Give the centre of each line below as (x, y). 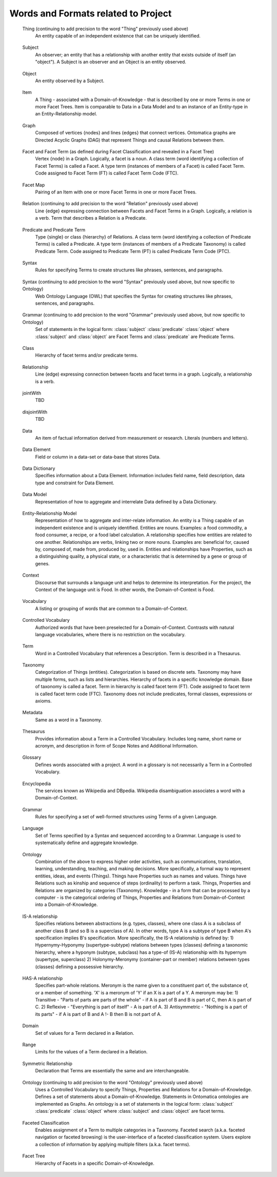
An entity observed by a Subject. (70, 81)
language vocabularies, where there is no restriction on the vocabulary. (110, 634)
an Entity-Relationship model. (66, 114)
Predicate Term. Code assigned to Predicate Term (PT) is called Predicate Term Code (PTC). (133, 251)
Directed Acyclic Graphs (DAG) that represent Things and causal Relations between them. (130, 140)
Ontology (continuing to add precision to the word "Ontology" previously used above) (113, 1082)
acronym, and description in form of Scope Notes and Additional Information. (117, 746)
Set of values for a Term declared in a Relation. (85, 1033)
